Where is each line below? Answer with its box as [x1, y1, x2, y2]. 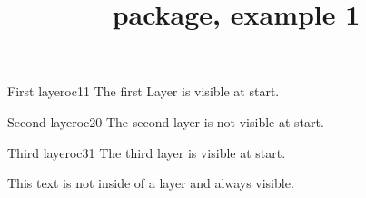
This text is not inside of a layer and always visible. [7, 173, 294, 193]
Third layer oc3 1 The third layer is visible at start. [7, 143, 286, 162]
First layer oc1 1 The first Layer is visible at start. [7, 82, 280, 101]
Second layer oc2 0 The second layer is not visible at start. [7, 112, 324, 131]
